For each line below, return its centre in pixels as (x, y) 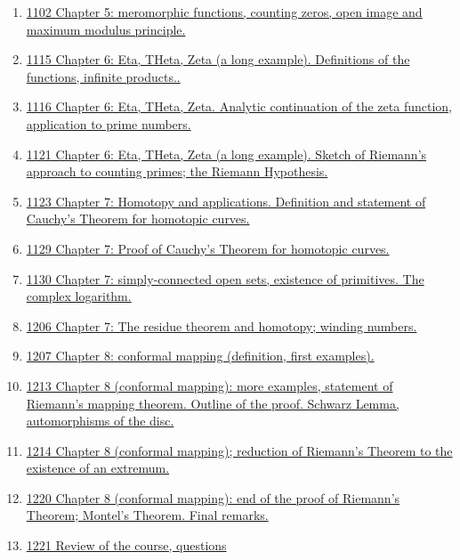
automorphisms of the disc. (100, 421)
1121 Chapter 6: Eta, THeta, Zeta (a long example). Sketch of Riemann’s (226, 154)
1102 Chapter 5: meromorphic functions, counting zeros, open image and (224, 12)
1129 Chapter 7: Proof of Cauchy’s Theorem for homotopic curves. (208, 248)
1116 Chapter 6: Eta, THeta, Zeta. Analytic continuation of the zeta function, (239, 106)
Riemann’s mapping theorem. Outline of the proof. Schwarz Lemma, (213, 403)
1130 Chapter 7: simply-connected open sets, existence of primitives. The (225, 278)
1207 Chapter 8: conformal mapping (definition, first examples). (200, 356)
